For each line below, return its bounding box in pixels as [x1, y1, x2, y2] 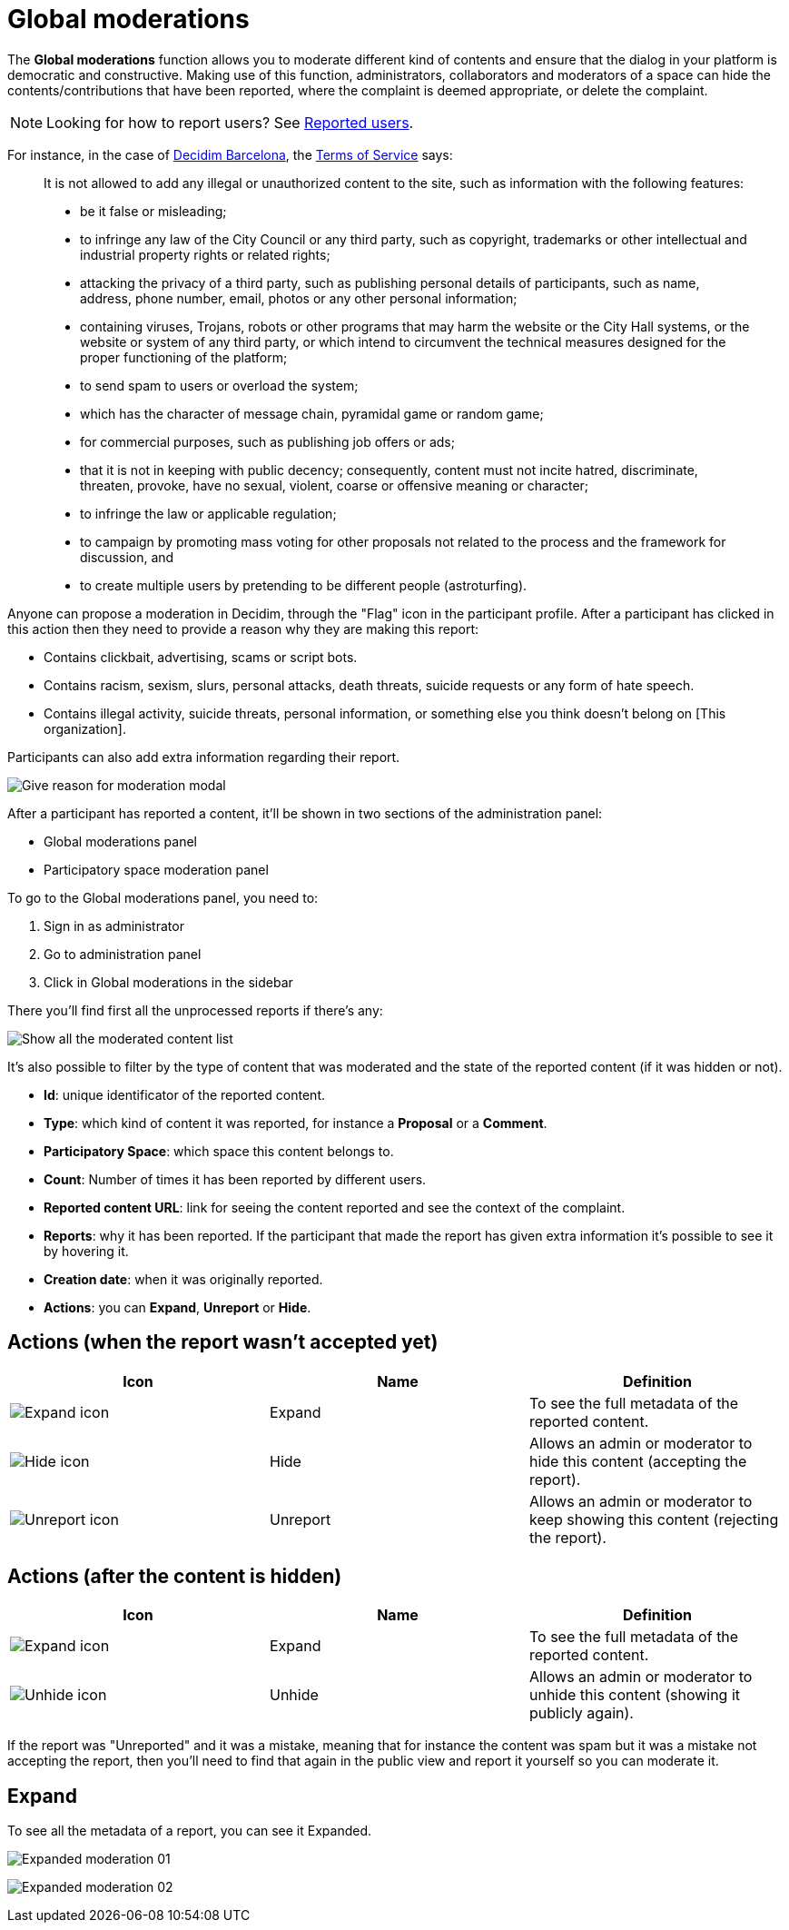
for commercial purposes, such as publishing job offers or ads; [80, 433, 455, 450]
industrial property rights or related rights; [80, 246, 330, 262]
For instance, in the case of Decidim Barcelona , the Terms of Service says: [7, 146, 453, 163]
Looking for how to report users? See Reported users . [46, 113, 414, 132]
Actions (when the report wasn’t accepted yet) [7, 1331, 439, 1354]
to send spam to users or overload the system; [80, 377, 359, 393]
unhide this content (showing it [528, 1686, 741, 1705]
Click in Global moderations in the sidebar [44, 974, 293, 990]
